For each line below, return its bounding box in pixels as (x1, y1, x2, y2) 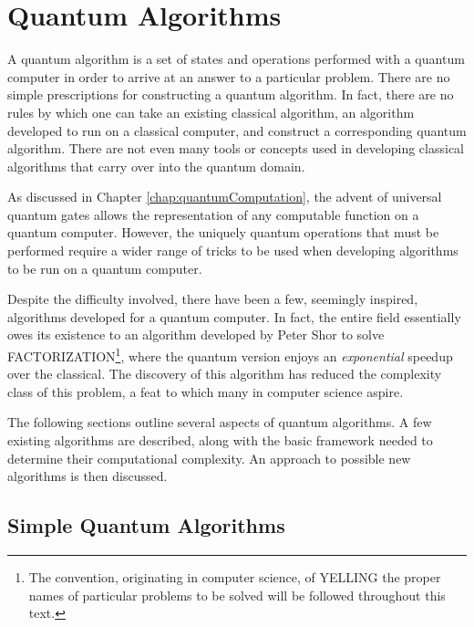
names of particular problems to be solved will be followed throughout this (28, 585, 446, 604)
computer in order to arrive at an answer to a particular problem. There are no (7, 67, 450, 86)
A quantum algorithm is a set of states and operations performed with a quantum (7, 49, 465, 68)
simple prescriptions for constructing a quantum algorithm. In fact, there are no (7, 85, 454, 104)
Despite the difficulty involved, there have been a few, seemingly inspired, (7, 289, 418, 308)
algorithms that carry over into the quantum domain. (7, 156, 305, 175)
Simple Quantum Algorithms (7, 511, 285, 539)
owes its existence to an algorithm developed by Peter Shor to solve (7, 325, 385, 344)
